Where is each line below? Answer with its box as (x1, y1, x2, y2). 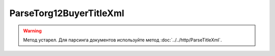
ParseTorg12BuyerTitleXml (9, 8, 125, 19)
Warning (23, 28, 42, 34)
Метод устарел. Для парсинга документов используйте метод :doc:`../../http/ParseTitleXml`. (23, 37, 222, 43)
